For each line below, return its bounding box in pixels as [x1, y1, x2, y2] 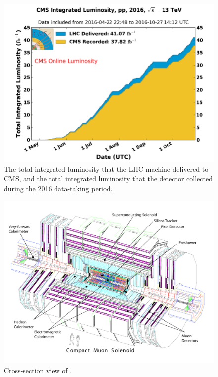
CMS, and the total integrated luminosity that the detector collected [4, 173, 213, 184]
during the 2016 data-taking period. [4, 183, 113, 194]
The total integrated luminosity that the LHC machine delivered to [4, 163, 209, 174]
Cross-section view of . [4, 365, 72, 375]
